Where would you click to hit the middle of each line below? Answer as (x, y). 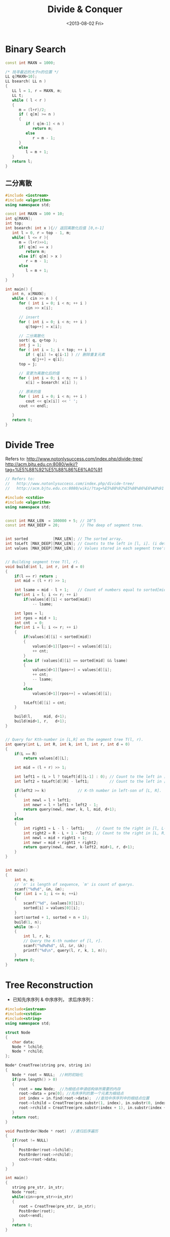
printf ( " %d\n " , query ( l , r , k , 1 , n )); (66, 950)
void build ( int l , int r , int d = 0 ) (45, 567)
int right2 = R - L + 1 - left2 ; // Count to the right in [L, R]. (96, 833)
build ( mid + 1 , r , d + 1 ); (40, 721)
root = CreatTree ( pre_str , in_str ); (57, 1206)
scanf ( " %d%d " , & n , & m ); (39, 889)
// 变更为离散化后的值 (39, 373)
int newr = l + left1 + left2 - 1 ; (61, 805)
